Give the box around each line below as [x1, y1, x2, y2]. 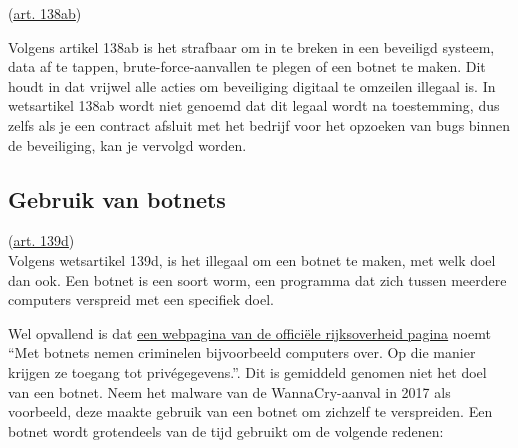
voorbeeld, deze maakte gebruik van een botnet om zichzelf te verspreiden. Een [8, 401, 493, 422]
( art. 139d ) [8, 230, 75, 251]
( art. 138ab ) [8, 3, 82, 23]
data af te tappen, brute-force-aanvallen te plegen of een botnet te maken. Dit [8, 56, 486, 77]
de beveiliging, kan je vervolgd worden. [8, 134, 247, 155]
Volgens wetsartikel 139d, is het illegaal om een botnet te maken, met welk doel [8, 249, 496, 270]
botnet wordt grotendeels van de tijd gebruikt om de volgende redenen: [8, 420, 444, 441]
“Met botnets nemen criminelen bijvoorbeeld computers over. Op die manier [8, 342, 476, 363]
